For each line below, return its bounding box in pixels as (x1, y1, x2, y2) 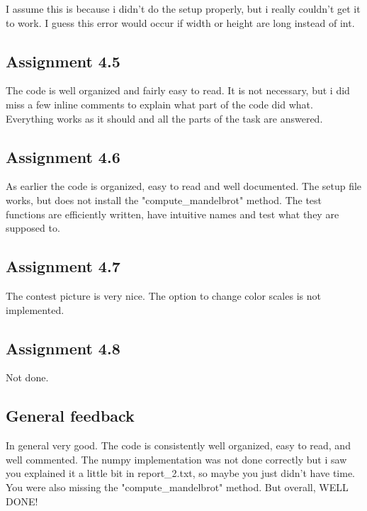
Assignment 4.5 (6, 50, 120, 72)
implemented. (6, 302, 64, 317)
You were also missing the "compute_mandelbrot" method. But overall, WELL (6, 479, 349, 494)
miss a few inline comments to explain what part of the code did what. (6, 96, 313, 111)
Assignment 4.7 (6, 255, 120, 277)
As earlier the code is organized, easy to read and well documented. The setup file (6, 179, 362, 193)
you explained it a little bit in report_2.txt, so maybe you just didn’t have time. (6, 466, 355, 481)
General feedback (6, 405, 135, 427)
